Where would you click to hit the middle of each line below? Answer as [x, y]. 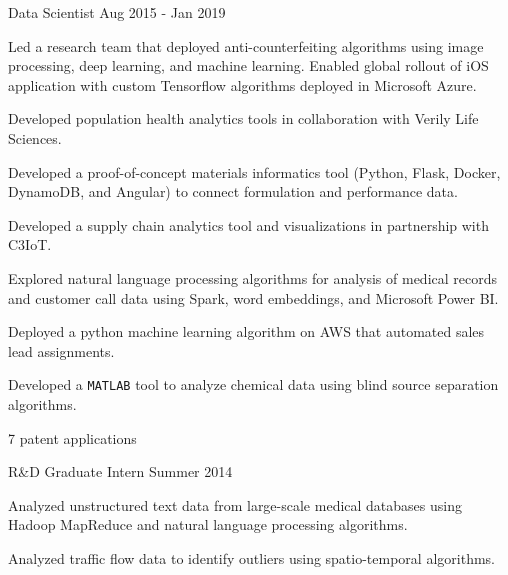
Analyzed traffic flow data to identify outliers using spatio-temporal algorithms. [251, 557]
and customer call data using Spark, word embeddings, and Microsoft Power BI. [253, 297]
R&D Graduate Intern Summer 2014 [120, 471]
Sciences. [35, 137]
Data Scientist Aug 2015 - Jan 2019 [117, 12]
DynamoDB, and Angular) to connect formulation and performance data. [233, 191]
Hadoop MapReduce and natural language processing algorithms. [208, 524]
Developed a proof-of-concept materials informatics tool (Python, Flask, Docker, [254, 171]
